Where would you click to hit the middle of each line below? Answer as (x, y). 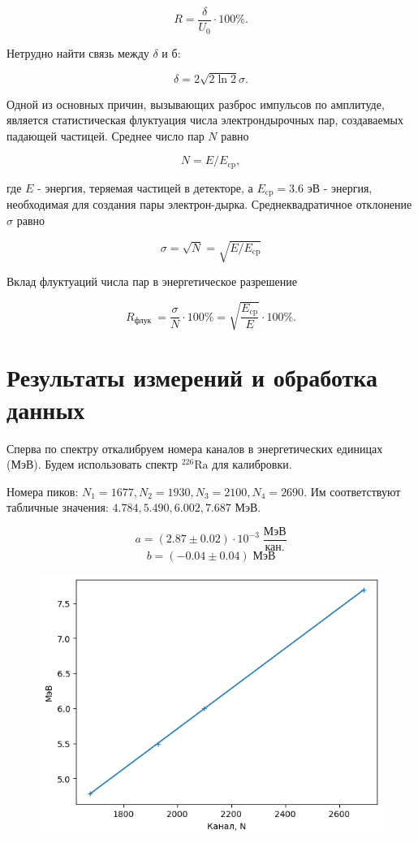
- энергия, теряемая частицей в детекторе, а (145, 187)
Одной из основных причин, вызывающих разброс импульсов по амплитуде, (196, 104)
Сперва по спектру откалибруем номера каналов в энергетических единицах (195, 448)
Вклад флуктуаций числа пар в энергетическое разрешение (152, 281)
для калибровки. (252, 464)
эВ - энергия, (340, 187)
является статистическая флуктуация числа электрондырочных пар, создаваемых (205, 120)
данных (46, 409)
